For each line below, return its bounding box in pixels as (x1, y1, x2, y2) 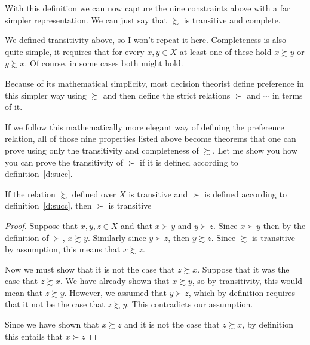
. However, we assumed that (64, 286, 167, 298)
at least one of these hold (179, 45, 272, 57)
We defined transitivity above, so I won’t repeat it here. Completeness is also (5, 33, 287, 46)
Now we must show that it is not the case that (5, 262, 175, 275)
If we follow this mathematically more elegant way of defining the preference (5, 120, 284, 133)
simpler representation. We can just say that (5, 13, 167, 26)
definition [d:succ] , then (5, 199, 92, 212)
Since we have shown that (5, 318, 99, 331)
